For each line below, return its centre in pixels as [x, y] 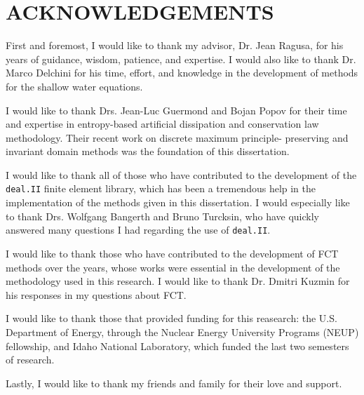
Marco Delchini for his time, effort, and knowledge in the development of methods [182, 73]
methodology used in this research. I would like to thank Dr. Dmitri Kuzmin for [178, 281]
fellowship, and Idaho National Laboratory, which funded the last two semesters [177, 346]
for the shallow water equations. [74, 86]
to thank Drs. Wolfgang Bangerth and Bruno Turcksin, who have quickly [163, 216]
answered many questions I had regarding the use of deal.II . [138, 230]
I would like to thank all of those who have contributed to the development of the [181, 174]
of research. [30, 360]
